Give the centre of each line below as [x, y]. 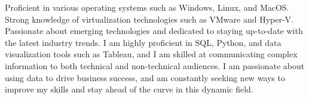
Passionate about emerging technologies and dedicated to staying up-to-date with [154, 31]
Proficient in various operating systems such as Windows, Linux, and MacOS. [147, 7]
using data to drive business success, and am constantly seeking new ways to [145, 77]
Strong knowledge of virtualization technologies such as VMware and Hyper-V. [149, 19]
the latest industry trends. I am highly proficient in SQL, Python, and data [143, 42]
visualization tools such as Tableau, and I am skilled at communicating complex [151, 54]
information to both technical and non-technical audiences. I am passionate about [155, 65]
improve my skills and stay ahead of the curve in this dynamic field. [129, 89]
